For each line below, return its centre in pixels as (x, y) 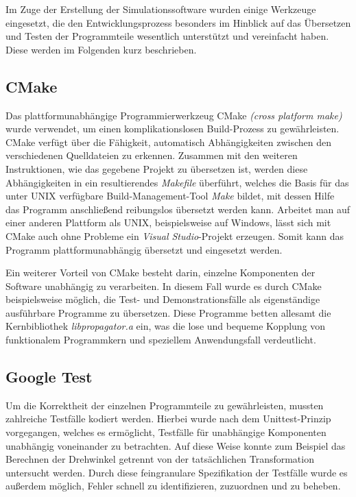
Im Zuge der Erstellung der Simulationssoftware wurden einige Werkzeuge (161, 9)
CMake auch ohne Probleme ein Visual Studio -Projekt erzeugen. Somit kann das (175, 235)
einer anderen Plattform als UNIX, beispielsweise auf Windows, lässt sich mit (168, 222)
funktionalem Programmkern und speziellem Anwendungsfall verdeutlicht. (161, 340)
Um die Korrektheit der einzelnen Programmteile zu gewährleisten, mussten (165, 405)
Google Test (49, 377)
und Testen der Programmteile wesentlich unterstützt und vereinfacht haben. (167, 36)
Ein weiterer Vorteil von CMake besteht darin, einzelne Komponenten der (161, 272)
